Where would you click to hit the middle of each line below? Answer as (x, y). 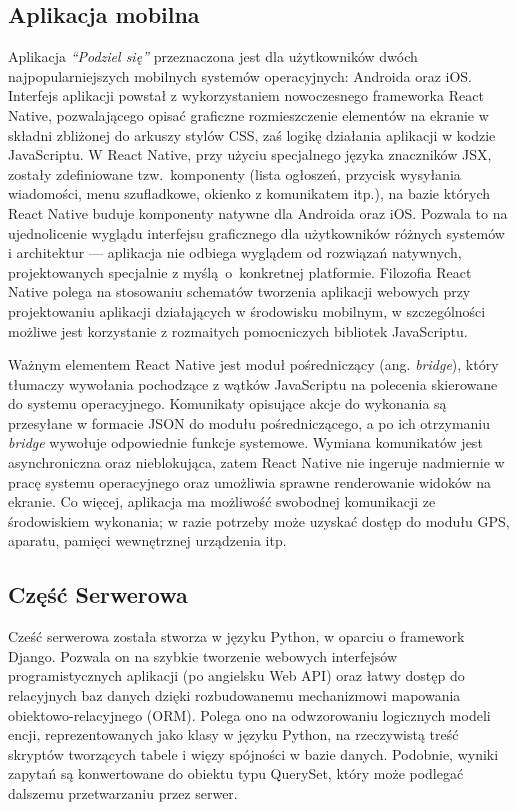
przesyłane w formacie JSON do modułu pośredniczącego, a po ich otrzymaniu (249, 422)
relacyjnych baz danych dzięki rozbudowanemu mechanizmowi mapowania (234, 695)
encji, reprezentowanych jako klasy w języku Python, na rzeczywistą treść (233, 734)
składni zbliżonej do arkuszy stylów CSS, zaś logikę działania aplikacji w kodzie (252, 134)
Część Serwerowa (98, 594)
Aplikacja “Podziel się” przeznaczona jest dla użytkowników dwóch (213, 56)
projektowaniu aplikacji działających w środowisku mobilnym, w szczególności (247, 310)
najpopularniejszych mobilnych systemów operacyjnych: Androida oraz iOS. (240, 75)
